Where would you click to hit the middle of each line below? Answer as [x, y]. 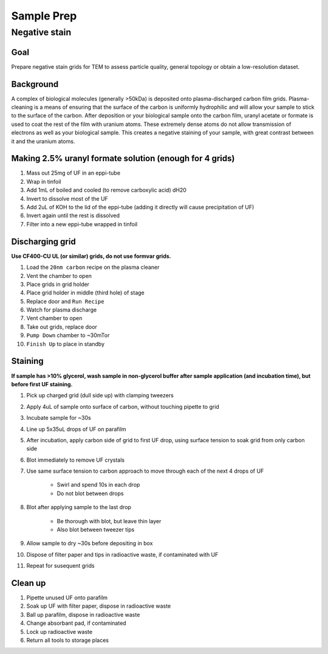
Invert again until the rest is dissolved [73, 215]
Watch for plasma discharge [62, 310]
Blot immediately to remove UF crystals [75, 460]
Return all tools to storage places [68, 640]
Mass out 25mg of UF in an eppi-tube [73, 173]
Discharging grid [43, 241]
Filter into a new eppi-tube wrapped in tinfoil [82, 224]
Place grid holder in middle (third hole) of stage [86, 293]
